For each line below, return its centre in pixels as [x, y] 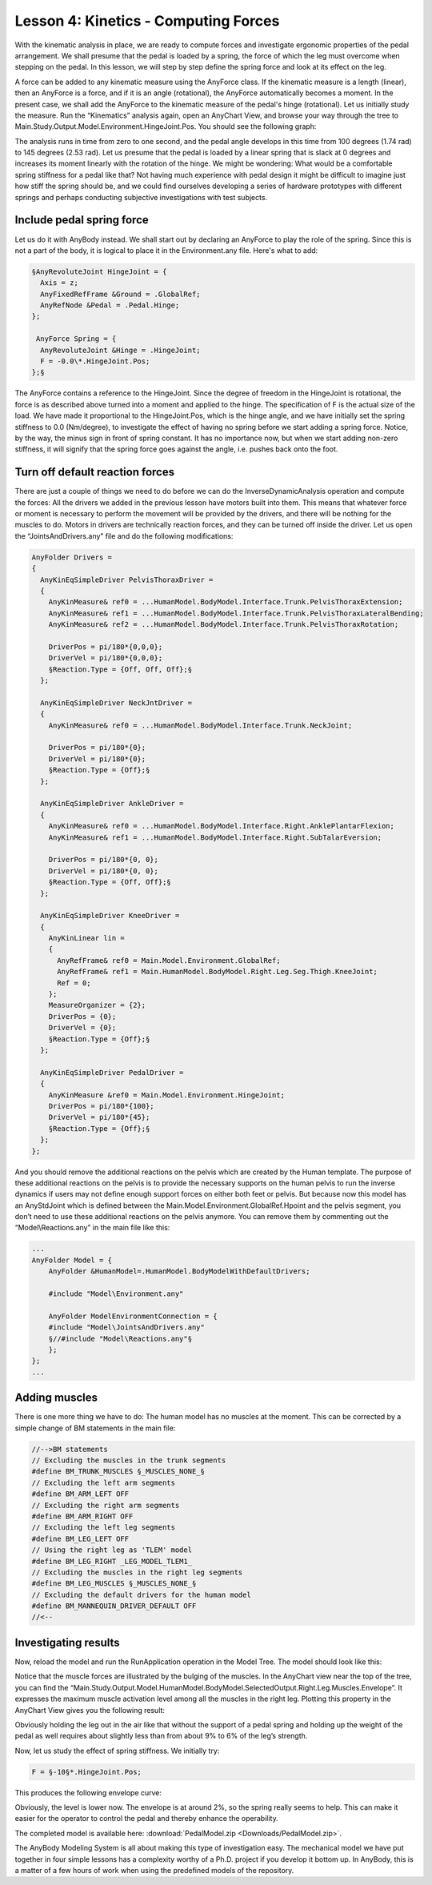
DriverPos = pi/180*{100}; [102, 1106]
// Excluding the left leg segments [104, 1528]
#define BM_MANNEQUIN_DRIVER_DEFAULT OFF [114, 1606]
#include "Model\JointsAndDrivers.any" [127, 1328]
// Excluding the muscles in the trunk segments [129, 1460]
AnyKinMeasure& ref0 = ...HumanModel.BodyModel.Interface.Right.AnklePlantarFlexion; [222, 826]
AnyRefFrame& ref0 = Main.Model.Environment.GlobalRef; [169, 960]
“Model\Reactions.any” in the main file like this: [92, 1228]
